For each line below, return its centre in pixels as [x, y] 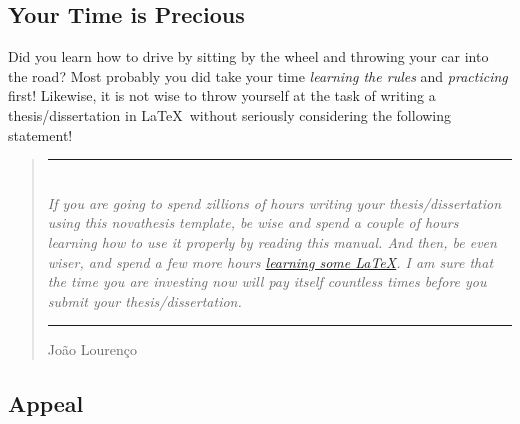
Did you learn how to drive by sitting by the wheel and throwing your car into [248, 56]
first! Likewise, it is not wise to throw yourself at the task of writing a [222, 95]
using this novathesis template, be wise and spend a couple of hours [253, 222]
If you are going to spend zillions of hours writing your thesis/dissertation [274, 202]
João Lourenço [92, 349]
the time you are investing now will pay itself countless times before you [267, 281]
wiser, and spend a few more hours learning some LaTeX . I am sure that [270, 261]
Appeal [46, 403]
